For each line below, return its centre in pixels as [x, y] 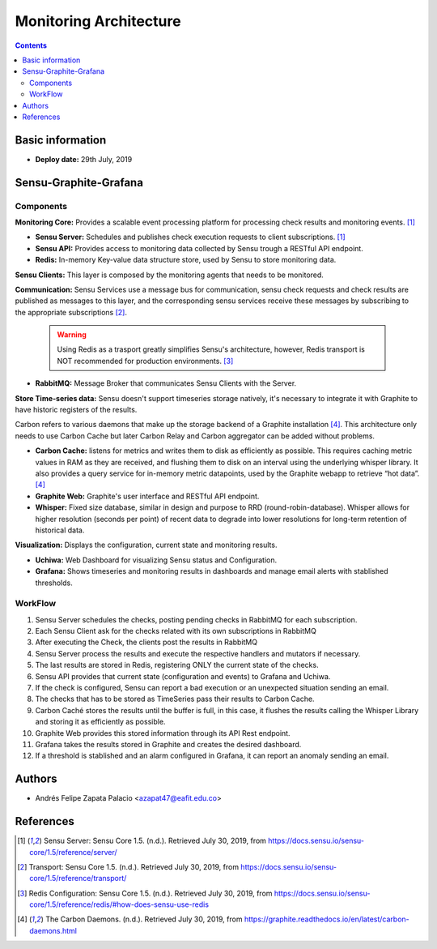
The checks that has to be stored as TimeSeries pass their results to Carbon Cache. [175, 699]
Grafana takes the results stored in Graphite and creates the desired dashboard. [168, 744]
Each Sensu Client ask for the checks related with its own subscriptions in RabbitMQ [176, 631]
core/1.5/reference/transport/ [78, 878]
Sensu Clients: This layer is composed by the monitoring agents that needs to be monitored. [169, 275]
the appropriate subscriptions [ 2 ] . [71, 312]
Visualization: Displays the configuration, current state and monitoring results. [146, 545]
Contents [31, 45]
